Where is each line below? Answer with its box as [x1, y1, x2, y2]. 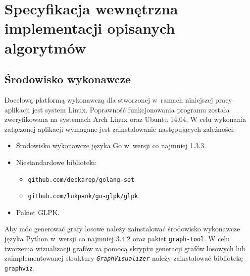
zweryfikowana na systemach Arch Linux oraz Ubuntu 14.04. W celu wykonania [4, 114, 247, 124]
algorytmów [4, 37, 86, 57]
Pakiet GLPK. [16, 207, 60, 217]
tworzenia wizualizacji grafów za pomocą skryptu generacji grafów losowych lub [4, 243, 246, 253]
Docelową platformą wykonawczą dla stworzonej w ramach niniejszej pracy [4, 94, 232, 105]
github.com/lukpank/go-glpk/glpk [28, 193, 138, 200]
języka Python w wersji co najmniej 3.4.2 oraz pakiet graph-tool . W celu [4, 233, 230, 244]
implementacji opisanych [4, 18, 175, 38]
